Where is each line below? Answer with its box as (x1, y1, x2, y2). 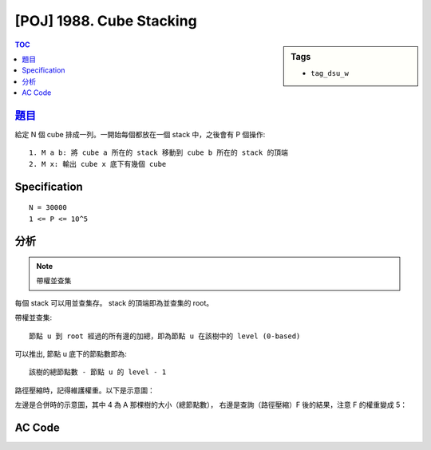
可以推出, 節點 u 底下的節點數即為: (14, 349, 128, 358)
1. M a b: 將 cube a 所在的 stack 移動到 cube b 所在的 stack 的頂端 (29, 148, 289, 157)
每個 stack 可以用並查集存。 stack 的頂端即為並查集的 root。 (14, 298, 214, 307)
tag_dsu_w (310, 69, 349, 77)
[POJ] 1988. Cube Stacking (14, 12, 197, 30)
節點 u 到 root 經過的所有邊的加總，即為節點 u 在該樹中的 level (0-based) (29, 331, 301, 341)
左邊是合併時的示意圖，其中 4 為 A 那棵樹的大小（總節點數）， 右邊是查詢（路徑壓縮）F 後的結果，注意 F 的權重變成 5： (14, 400, 407, 410)
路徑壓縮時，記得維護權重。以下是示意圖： (14, 385, 155, 395)
